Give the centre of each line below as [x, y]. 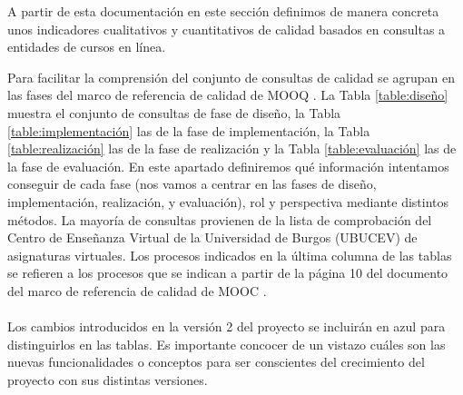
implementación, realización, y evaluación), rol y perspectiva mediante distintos [228, 201]
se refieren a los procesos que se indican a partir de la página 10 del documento [228, 273]
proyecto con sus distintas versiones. [108, 379]
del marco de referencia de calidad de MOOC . [137, 290]
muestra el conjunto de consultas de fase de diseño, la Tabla [174, 112]
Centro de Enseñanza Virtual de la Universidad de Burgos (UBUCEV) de [212, 237]
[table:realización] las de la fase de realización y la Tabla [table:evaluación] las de [232, 148]
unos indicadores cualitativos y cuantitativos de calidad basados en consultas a [227, 29]
